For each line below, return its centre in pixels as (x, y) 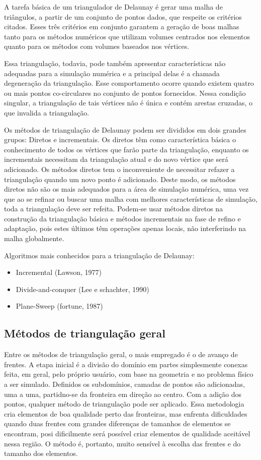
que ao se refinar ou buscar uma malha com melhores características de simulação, (131, 198)
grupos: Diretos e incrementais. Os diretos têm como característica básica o (120, 139)
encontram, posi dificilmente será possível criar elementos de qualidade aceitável (127, 433)
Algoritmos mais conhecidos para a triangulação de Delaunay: (99, 255)
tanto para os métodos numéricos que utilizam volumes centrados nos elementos (127, 36)
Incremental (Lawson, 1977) (59, 272)
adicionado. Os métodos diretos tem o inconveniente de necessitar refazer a (119, 169)
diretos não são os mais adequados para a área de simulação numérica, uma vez (126, 189)
